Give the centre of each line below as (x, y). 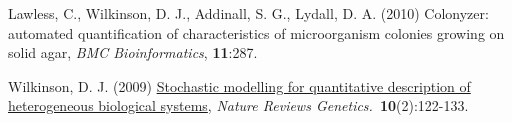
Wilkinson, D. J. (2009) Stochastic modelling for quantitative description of (239, 85)
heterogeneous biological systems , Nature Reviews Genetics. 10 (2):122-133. (238, 105)
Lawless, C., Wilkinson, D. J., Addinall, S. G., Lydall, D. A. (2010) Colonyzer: (248, 13)
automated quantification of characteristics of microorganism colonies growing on (256, 32)
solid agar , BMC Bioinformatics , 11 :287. (133, 52)
